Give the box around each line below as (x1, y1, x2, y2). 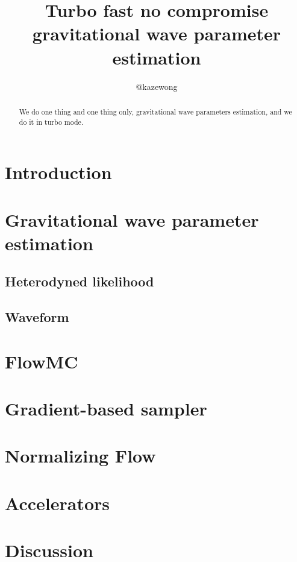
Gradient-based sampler (5, 396, 207, 421)
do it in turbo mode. (19, 116, 84, 127)
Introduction (5, 160, 112, 185)
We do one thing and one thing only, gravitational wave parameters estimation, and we (19, 106, 292, 116)
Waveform (5, 308, 69, 326)
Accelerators (5, 490, 110, 515)
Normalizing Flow (5, 443, 156, 468)
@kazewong (136, 80, 178, 92)
